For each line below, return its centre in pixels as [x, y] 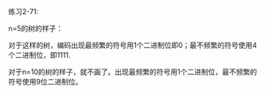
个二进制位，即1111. [39, 55]
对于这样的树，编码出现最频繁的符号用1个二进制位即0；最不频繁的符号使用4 [132, 45]
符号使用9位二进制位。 [45, 82]
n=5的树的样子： [36, 28]
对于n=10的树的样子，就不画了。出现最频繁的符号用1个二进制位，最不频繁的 [132, 72]
